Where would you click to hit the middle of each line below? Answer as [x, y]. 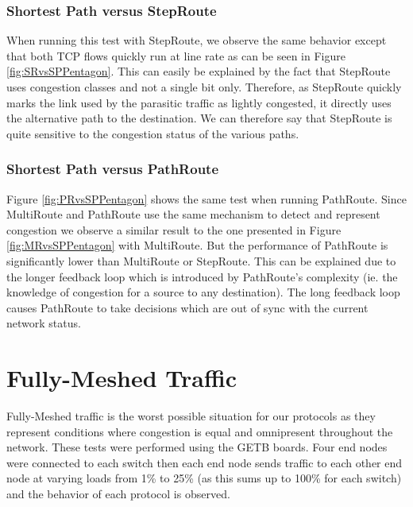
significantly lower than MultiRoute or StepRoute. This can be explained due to [201, 260]
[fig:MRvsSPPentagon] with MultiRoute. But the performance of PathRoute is [197, 245]
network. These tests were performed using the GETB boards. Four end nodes [197, 447]
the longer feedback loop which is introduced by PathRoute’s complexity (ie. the [202, 276]
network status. [44, 323]
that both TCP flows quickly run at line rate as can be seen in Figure [176, 55]
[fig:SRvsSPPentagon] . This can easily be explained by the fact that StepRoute [199, 71]
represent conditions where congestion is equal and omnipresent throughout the [200, 431]
